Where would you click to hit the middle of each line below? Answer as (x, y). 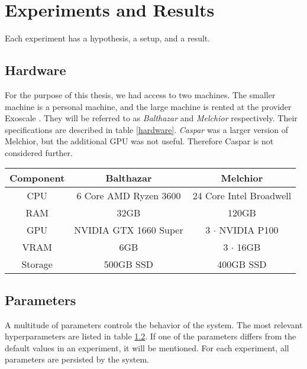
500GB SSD (129, 264)
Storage (37, 264)
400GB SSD (242, 264)
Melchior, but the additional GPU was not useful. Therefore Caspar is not (139, 141)
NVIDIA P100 (249, 230)
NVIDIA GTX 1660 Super (129, 230)
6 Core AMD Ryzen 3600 (129, 196)
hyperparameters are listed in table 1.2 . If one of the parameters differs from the (151, 336)
